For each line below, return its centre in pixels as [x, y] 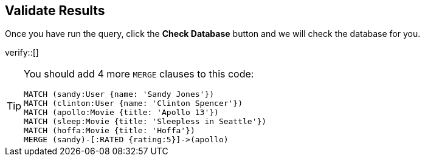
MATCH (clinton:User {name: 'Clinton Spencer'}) [133, 103]
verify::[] [22, 53]
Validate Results [55, 11]
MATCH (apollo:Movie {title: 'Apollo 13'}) [121, 113]
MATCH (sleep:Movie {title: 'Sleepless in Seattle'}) [145, 122]
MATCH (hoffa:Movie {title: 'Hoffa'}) [109, 131]
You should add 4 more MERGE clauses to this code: [139, 74]
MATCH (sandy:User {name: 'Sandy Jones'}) [119, 94]
